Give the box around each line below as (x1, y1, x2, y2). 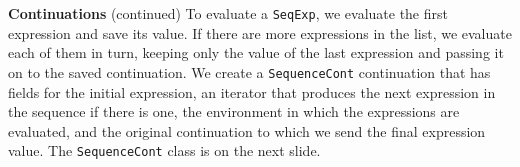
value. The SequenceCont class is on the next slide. (8, 140, 321, 161)
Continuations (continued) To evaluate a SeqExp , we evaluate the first (8, 3, 448, 23)
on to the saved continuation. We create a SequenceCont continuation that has (8, 61, 491, 82)
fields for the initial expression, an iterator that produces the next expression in (8, 81, 496, 102)
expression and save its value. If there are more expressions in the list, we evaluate (8, 22, 512, 43)
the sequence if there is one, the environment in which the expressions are (8, 101, 460, 122)
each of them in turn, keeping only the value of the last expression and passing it (8, 42, 504, 63)
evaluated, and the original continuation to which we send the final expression (8, 120, 486, 141)
